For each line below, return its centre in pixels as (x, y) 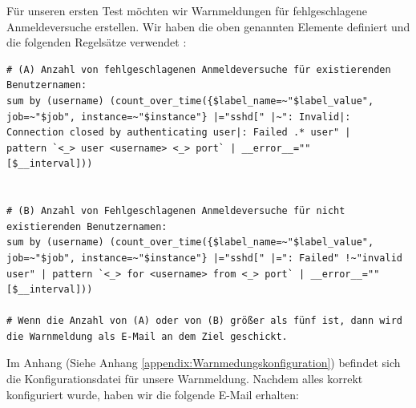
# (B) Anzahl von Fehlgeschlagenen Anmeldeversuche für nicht (176, 211)
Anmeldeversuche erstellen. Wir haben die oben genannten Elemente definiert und (208, 26)
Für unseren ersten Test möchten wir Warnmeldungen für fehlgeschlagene (187, 10)
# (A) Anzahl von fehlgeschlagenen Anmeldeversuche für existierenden (199, 69)
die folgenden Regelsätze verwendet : (97, 42)
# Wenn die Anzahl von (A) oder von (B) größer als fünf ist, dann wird (204, 321)
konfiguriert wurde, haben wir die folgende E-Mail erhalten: (153, 394)
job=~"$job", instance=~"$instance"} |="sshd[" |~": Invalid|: (179, 117)
